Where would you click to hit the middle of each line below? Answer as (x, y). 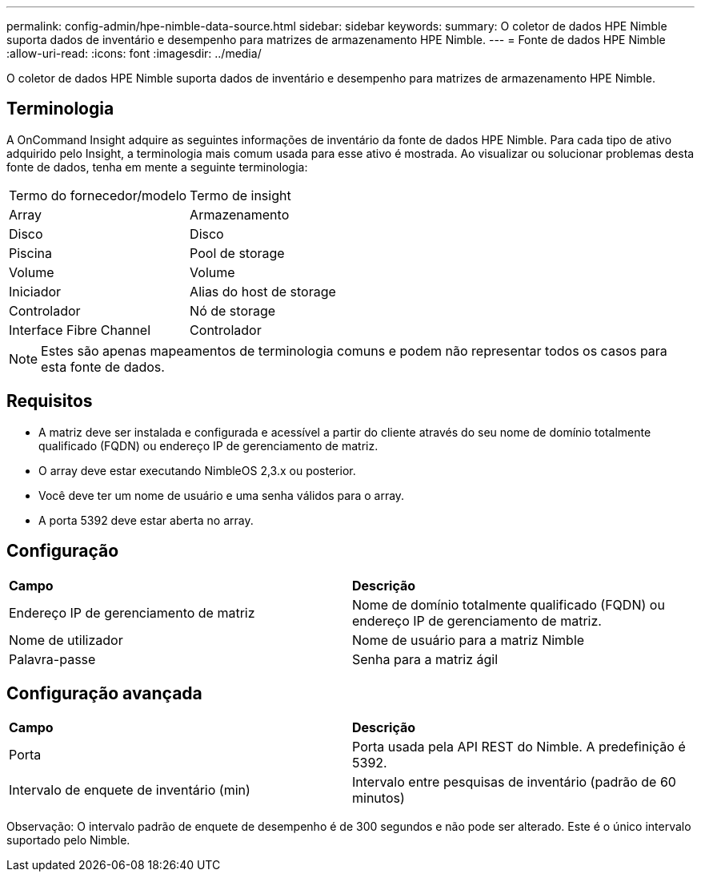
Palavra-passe (52, 659)
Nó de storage (233, 310)
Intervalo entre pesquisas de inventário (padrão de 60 (514, 782)
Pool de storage (237, 253)
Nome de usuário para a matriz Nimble (469, 640)
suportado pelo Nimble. (68, 840)
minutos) (379, 798)
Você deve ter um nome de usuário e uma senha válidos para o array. (222, 495)
